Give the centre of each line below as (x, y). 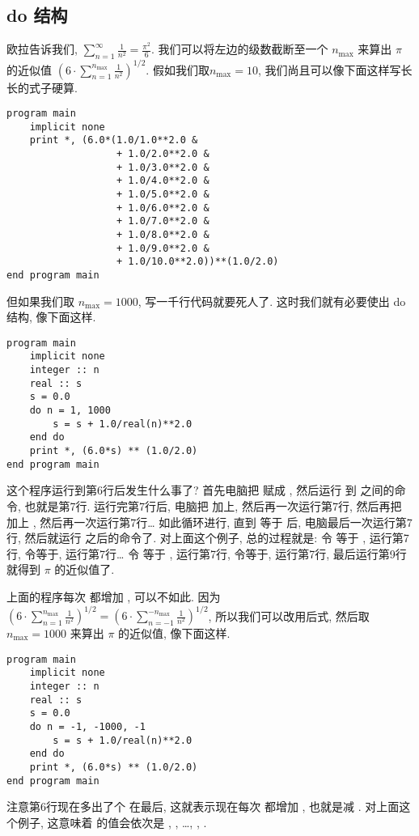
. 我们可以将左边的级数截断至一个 (239, 49)
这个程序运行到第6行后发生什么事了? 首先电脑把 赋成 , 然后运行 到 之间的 (201, 490)
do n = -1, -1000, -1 (87, 726)
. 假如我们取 (178, 69)
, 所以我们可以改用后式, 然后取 (289, 615)
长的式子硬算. (42, 87)
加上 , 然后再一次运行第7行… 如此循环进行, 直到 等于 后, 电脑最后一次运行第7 (209, 522)
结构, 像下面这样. (51, 317)
